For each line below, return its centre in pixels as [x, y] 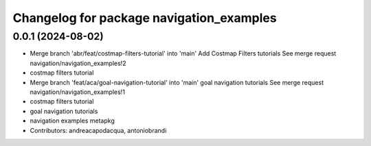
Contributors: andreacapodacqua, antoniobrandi [98, 130]
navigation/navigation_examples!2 [78, 63]
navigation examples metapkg [72, 121]
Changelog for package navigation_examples [145, 18]
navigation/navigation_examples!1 [77, 92]
